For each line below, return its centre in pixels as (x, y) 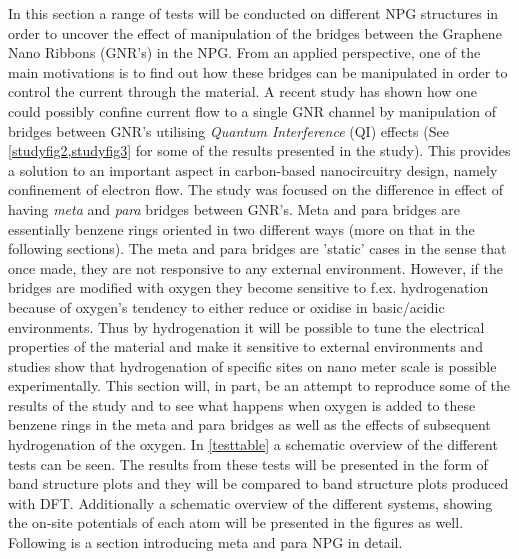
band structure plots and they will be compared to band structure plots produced (258, 483)
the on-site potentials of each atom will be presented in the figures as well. (236, 522)
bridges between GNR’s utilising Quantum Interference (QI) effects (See (228, 130)
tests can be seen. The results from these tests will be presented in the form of (248, 463)
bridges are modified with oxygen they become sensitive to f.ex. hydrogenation (248, 287)
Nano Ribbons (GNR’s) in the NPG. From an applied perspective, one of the (244, 52)
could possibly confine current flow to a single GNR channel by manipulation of (252, 110)
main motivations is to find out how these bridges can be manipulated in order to (258, 71)
